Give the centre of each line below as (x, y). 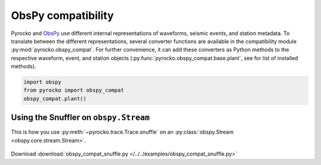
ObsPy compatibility (62, 15)
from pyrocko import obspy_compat (74, 90)
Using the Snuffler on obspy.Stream (80, 118)
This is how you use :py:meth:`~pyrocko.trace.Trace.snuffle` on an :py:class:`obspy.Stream (122, 132)
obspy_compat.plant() (55, 99)
